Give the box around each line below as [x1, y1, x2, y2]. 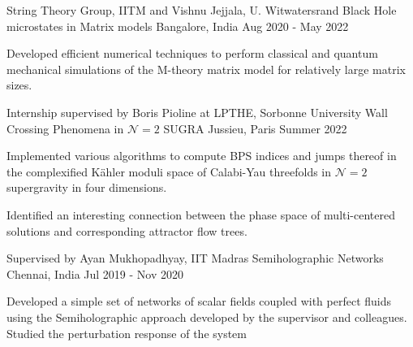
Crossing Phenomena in [6, 119, 124, 137]
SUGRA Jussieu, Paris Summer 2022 [163, 119, 347, 137]
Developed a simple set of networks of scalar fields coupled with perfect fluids [6, 293, 392, 310]
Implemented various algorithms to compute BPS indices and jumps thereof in [6, 147, 397, 164]
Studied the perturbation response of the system [6, 324, 247, 341]
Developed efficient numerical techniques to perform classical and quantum [6, 45, 378, 62]
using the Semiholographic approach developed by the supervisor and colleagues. [6, 308, 407, 325]
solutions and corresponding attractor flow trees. [6, 222, 247, 239]
